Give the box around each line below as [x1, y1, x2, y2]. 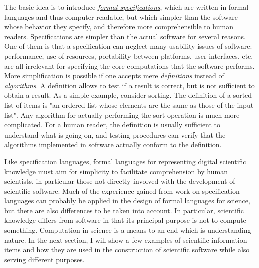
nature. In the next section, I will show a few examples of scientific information [4, 234, 247, 245]
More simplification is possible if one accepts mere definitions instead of [4, 70, 224, 81]
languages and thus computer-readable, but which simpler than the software [4, 11, 238, 22]
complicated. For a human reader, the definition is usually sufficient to [4, 119, 221, 130]
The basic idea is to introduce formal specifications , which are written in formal [4, 2, 249, 12]
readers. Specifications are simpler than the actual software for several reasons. [4, 31, 246, 41]
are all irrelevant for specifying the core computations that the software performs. [4, 60, 255, 71]
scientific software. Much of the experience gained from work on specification [4, 185, 240, 196]
